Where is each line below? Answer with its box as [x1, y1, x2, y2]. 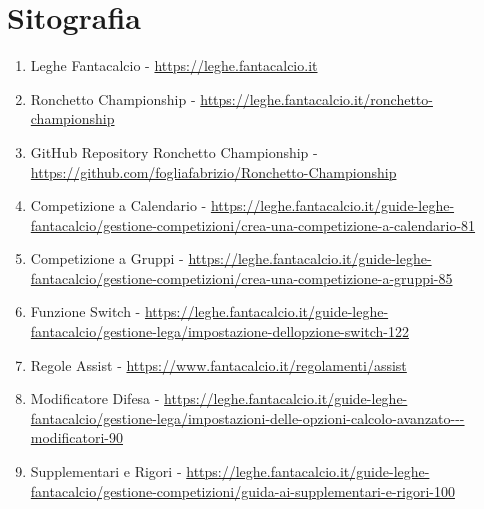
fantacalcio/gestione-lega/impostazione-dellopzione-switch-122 [30, 321, 410, 342]
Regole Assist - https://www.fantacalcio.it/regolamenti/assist [30, 354, 407, 375]
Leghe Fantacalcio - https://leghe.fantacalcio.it [30, 55, 318, 76]
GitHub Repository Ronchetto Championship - [30, 141, 318, 162]
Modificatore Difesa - [30, 388, 160, 409]
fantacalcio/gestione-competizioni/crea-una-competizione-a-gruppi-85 [30, 267, 453, 288]
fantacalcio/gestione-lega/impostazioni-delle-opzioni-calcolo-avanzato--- [30, 407, 465, 428]
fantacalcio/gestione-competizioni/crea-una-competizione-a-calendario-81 [30, 214, 476, 235]
